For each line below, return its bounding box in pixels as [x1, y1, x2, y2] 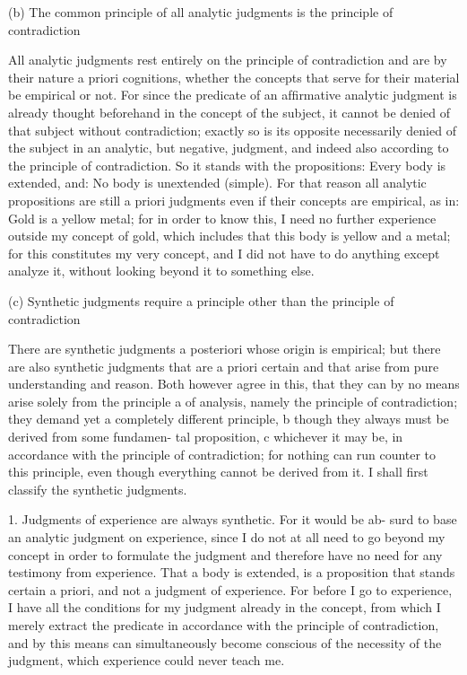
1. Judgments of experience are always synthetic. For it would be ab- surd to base [8, 510, 457, 529]
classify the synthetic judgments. [8, 479, 187, 498]
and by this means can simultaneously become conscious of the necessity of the [8, 633, 442, 652]
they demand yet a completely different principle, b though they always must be [8, 409, 449, 428]
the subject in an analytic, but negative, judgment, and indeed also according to [8, 138, 449, 157]
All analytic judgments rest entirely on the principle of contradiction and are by [8, 50, 447, 69]
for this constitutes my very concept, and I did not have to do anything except [8, 243, 440, 262]
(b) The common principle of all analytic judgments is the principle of [8, 3, 393, 21]
